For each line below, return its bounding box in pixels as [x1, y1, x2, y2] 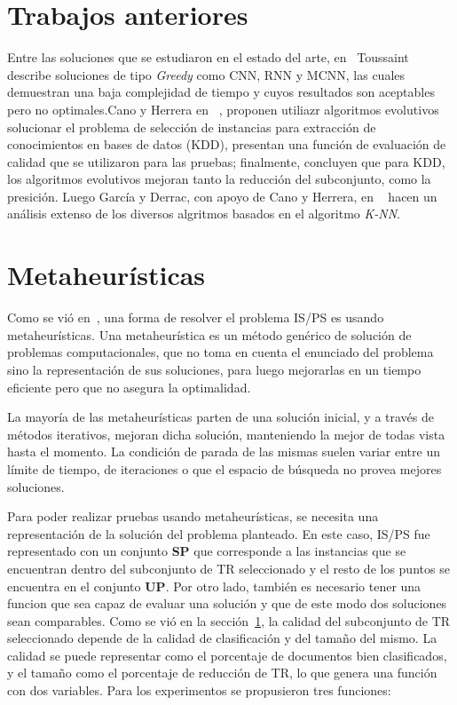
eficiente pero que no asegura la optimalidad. [7, 377, 251, 396]
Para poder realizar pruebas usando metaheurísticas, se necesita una [7, 507, 379, 526]
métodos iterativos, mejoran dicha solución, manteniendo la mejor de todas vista [7, 424, 445, 443]
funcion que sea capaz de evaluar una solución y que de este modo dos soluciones [7, 594, 447, 613]
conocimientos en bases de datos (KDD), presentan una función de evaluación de [7, 135, 446, 154]
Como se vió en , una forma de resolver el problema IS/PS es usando [7, 308, 384, 327]
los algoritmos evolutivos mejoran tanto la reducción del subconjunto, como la [7, 170, 431, 188]
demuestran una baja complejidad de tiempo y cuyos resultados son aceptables [7, 83, 435, 101]
